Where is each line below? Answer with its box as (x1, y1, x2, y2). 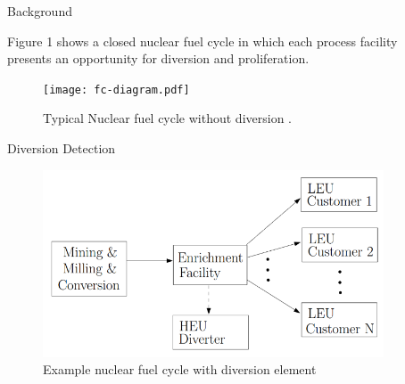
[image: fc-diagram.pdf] (43, 83, 190, 96)
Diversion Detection (7, 139, 116, 158)
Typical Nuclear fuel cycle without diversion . (43, 109, 293, 127)
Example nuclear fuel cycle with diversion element (43, 360, 317, 379)
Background (7, 2, 72, 20)
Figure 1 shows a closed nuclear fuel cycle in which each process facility (7, 31, 398, 50)
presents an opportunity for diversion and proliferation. (7, 49, 310, 68)
